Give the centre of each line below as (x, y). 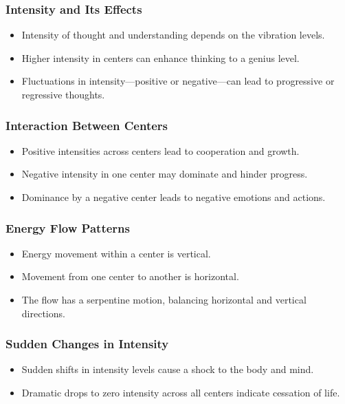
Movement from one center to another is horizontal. (130, 276)
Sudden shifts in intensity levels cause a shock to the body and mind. (168, 369)
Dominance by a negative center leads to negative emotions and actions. (174, 197)
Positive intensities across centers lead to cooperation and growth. (160, 150)
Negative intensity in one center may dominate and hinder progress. (165, 174)
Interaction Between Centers (87, 125)
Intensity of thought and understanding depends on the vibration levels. (173, 35)
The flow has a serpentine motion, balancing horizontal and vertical (164, 299)
